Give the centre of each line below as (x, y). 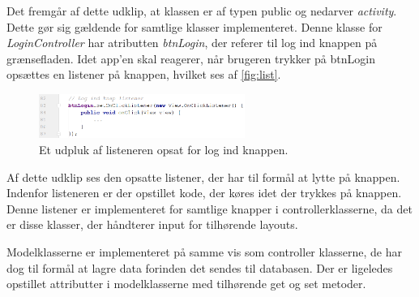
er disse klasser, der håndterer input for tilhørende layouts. (152, 224)
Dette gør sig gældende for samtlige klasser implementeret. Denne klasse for (195, 26)
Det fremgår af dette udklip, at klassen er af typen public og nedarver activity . (202, 11)
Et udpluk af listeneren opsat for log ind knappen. (164, 149)
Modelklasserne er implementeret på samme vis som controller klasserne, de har (205, 251)
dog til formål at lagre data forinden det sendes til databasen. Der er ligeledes (200, 267)
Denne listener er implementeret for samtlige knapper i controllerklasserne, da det (209, 208)
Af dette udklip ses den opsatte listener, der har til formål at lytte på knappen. (203, 176)
